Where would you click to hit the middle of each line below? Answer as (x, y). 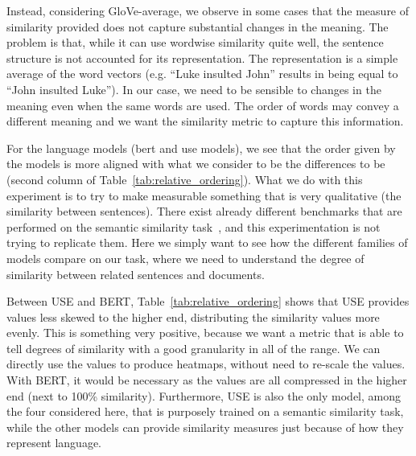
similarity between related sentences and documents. (136, 274)
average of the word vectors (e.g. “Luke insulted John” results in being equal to (202, 74)
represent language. (54, 443)
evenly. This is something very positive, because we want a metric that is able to (205, 333)
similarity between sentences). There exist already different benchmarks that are (204, 211)
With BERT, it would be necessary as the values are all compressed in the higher (207, 380)
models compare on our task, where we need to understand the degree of (185, 258)
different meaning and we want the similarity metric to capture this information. (205, 121)
